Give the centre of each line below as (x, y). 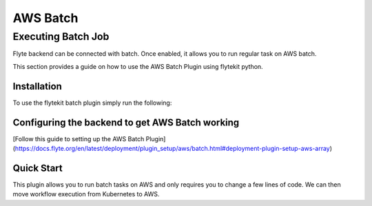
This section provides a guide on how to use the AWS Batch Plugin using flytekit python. (138, 66)
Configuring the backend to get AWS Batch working (126, 122)
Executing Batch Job (61, 37)
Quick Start (38, 168)
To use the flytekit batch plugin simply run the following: (92, 103)
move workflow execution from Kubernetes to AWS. (86, 194)
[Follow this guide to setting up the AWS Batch (79, 138)
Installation (37, 86)
